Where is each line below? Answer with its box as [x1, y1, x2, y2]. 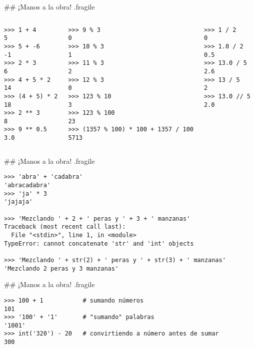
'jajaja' [4, 198, 33, 206]
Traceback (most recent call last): [4, 223, 126, 231]
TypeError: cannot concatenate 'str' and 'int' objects [4, 240, 194, 247]
